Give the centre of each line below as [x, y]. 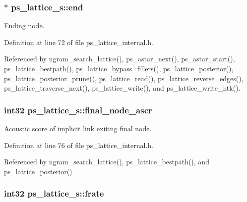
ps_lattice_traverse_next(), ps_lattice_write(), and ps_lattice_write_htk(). [122, 88]
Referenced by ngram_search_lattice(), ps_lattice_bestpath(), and [107, 162]
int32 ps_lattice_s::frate [54, 193]
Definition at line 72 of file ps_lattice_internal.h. [79, 42]
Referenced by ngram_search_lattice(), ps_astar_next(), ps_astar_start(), [120, 59]
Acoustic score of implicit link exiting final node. [78, 128]
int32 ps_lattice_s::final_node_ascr [78, 110]
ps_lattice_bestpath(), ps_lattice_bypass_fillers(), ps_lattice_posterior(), [119, 68]
